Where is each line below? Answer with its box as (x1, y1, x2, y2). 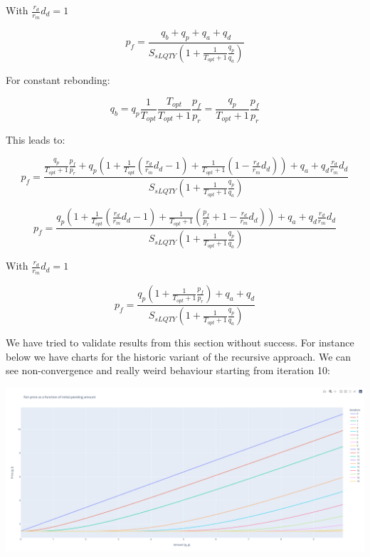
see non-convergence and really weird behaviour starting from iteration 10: (6, 363, 330, 378)
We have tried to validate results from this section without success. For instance (6, 335, 354, 350)
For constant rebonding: (6, 72, 110, 87)
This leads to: (6, 132, 65, 147)
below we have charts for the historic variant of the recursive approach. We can (6, 349, 351, 364)
